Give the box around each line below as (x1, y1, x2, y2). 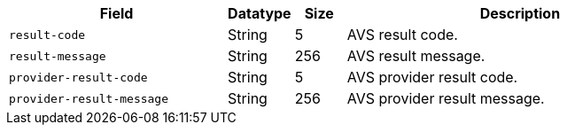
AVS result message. (346, 47, 485, 65)
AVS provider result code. (346, 68, 518, 86)
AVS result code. (346, 26, 458, 43)
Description (479, 4, 561, 22)
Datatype (228, 4, 291, 22)
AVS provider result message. (346, 89, 545, 107)
